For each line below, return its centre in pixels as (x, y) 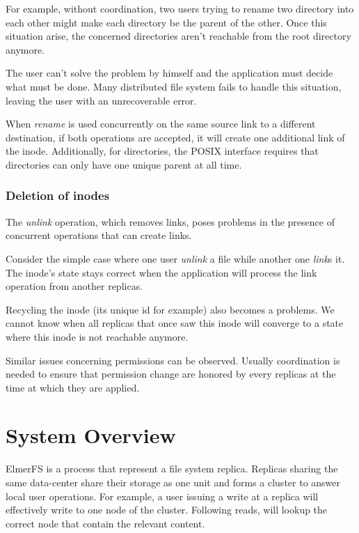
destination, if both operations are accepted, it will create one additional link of (175, 137)
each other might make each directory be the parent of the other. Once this (166, 22)
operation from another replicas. (74, 286)
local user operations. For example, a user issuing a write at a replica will (162, 496)
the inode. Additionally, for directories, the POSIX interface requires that (162, 151)
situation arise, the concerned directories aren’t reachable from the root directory (178, 36)
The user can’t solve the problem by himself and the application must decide (169, 73)
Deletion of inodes (58, 195)
